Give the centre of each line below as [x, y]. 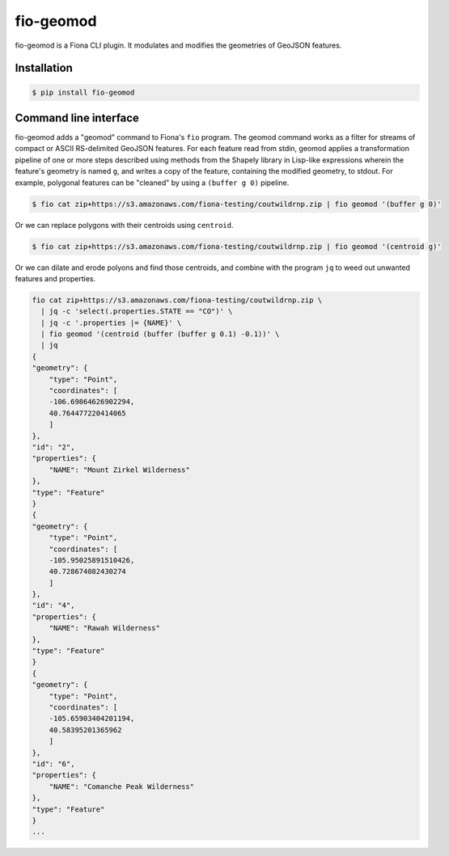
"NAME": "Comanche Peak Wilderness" [121, 786]
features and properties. [55, 278]
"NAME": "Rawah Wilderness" [105, 628]
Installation [44, 68]
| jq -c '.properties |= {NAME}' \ [111, 323]
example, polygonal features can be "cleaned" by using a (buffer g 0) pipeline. [152, 183]
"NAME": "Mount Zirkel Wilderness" [119, 470]
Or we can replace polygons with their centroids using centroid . [124, 225]
